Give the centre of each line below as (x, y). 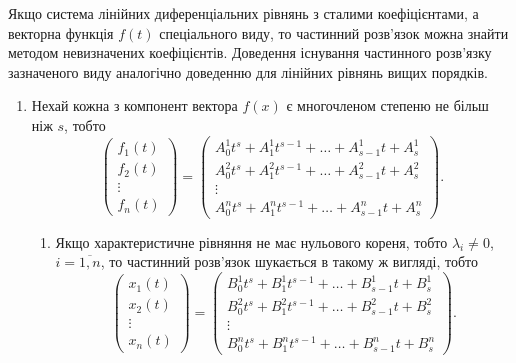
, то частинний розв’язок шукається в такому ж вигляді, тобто (289, 261)
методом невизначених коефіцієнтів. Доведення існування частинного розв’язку (250, 52)
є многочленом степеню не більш (387, 105)
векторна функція (61, 32)
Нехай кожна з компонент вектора (134, 105)
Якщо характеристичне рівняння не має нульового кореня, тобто (251, 241)
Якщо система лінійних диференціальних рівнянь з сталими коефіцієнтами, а (243, 13)
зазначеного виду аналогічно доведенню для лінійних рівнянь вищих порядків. (248, 71)
